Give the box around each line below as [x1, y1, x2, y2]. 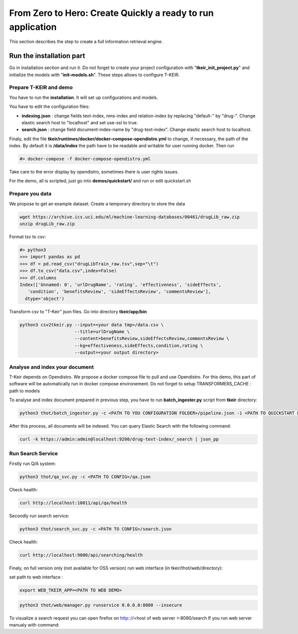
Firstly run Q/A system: [9, 460, 56, 466]
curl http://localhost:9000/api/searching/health [19, 552, 143, 558]
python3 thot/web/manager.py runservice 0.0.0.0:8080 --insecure [19, 602, 182, 608]
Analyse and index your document [9, 363, 94, 370]
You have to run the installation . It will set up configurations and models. [9, 94, 158, 100]
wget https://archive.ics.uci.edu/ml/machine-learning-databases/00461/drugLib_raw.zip [19, 214, 240, 220]
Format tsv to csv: [9, 234, 46, 240]
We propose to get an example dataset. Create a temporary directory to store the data [9, 200, 185, 206]
